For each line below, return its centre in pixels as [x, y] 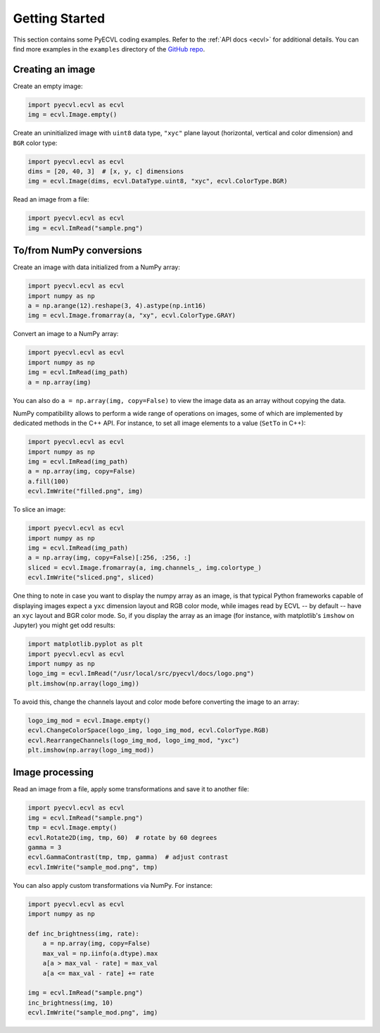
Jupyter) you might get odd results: [64, 625]
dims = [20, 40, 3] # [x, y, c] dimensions [106, 171]
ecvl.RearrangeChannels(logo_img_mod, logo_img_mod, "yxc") [134, 740]
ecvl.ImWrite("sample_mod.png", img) [93, 1013]
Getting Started [59, 18]
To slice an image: [39, 509]
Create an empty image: [48, 86]
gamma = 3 [45, 848]
